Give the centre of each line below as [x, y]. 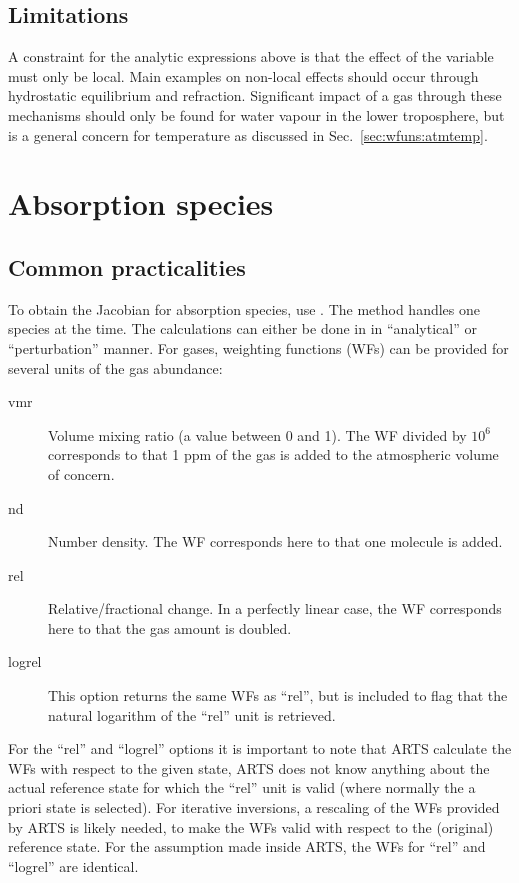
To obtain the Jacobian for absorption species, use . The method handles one [244, 308]
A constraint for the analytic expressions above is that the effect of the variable [251, 56]
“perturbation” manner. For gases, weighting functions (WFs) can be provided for [258, 347]
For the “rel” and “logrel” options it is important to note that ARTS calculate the [260, 748]
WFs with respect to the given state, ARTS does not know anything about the [249, 767]
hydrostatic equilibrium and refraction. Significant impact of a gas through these [255, 95]
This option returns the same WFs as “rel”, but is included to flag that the [278, 695]
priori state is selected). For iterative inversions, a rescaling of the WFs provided [254, 807]
